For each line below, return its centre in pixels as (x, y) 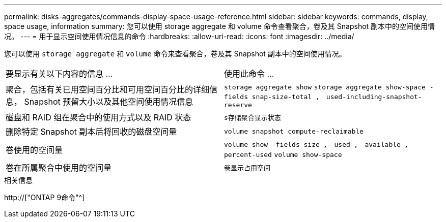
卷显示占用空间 (247, 168)
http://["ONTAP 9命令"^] (45, 197)
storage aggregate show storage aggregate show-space (325, 87)
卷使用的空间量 (34, 150)
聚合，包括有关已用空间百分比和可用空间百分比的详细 (108, 89)
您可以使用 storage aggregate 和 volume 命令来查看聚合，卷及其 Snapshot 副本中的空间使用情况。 (175, 54)
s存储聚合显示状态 (253, 117)
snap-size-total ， (287, 97)
